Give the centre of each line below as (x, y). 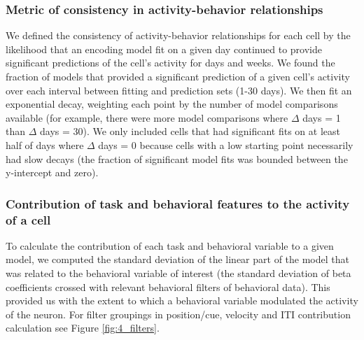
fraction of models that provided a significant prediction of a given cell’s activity (178, 76)
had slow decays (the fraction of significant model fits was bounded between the (177, 158)
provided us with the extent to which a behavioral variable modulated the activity (182, 300)
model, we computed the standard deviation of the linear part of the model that (177, 259)
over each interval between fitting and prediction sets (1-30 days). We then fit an (179, 90)
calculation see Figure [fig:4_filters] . (83, 328)
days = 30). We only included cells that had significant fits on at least (190, 131)
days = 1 (322, 117)
